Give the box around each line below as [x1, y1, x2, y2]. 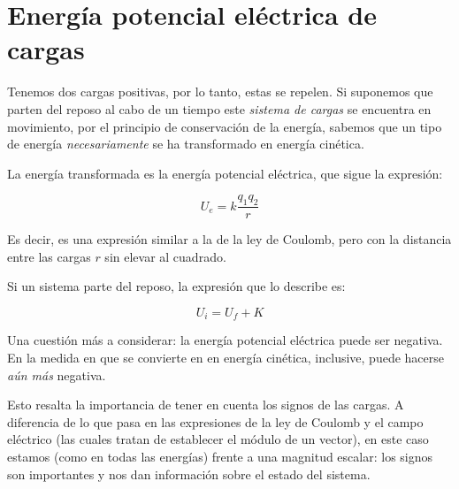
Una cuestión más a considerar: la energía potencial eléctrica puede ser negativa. [7, 331, 443, 349]
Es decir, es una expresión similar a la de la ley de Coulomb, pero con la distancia [7, 230, 452, 248]
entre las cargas [7, 247, 91, 265]
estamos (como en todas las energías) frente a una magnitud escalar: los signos [7, 447, 433, 465]
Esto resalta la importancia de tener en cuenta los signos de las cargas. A [7, 395, 404, 414]
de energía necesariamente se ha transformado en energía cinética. [7, 134, 364, 153]
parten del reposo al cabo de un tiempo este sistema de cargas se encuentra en [7, 99, 432, 118]
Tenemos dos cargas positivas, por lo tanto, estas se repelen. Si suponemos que [7, 82, 433, 101]
